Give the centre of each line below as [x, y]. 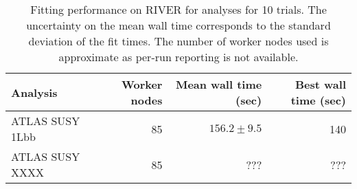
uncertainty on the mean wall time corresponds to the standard [178, 25]
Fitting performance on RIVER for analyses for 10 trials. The [178, 9]
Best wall [320, 84]
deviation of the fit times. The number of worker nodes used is [178, 41]
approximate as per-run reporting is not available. [178, 57]
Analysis [34, 92]
